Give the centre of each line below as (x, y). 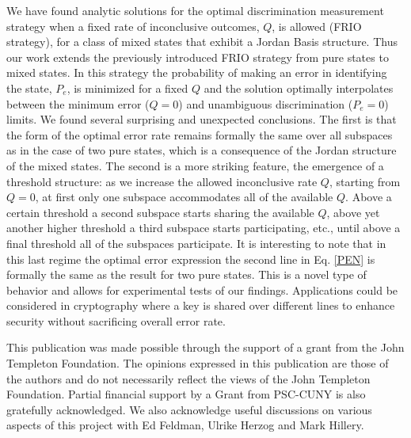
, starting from (365, 181)
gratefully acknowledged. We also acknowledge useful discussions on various (189, 409)
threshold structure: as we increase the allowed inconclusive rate (162, 181)
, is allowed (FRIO (317, 26)
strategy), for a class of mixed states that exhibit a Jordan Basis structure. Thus (202, 42)
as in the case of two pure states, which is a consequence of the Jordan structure (202, 150)
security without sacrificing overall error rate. (116, 320)
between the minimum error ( (78, 103)
